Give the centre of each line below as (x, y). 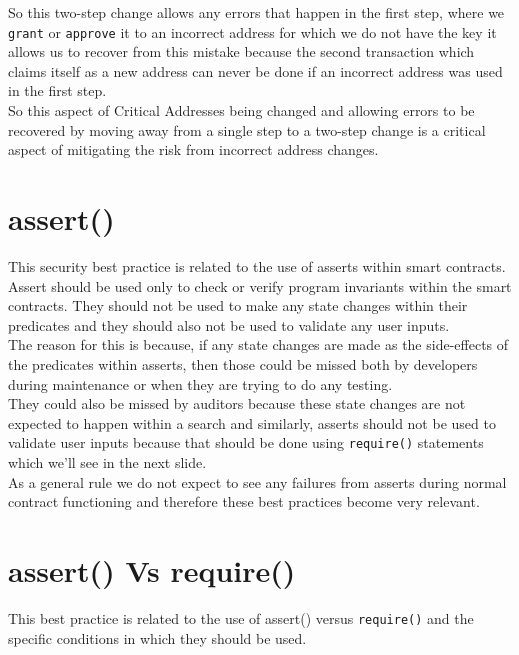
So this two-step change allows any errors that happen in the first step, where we (256, 12)
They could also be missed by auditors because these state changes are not (237, 403)
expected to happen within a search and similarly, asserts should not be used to (252, 422)
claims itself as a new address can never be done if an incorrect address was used (255, 70)
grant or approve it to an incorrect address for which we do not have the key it (252, 31)
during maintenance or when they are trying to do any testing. (200, 383)
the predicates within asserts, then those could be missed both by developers (243, 363)
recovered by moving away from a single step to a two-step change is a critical (247, 129)
